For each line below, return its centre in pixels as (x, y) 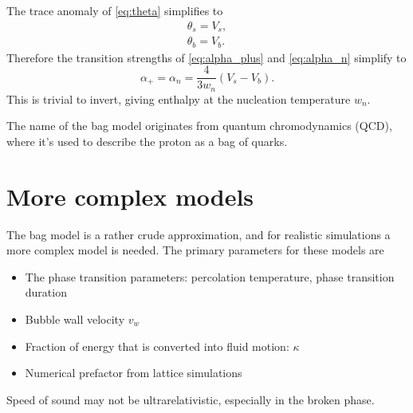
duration (46, 292)
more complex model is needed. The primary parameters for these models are (195, 250)
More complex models (130, 196)
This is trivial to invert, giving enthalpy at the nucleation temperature (179, 98)
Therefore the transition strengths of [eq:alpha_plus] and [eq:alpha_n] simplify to (206, 57)
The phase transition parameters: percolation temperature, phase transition (210, 276)
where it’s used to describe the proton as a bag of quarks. (147, 141)
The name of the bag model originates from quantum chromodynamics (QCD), (199, 126)
